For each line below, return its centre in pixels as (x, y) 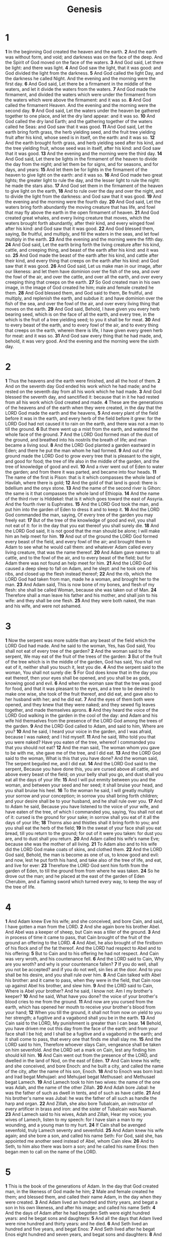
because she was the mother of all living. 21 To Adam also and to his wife (81, 844)
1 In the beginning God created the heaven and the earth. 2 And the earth (81, 51)
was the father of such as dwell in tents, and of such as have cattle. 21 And (83, 1093)
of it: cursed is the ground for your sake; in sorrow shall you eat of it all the (82, 817)
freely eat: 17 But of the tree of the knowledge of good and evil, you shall (80, 520)
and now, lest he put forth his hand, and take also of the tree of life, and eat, (84, 860)
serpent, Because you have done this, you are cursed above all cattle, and (82, 769)
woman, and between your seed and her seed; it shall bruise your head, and (84, 785)
